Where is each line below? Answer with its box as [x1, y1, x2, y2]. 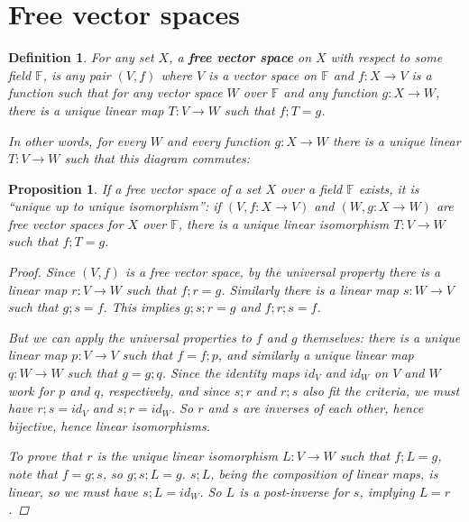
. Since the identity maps [161, 363, 300, 382]
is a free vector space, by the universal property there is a [124, 262, 441, 281]
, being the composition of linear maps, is [210, 464, 438, 482]
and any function [283, 83, 378, 102]
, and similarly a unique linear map [217, 345, 414, 364]
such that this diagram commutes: [64, 149, 251, 168]
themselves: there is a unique [301, 327, 461, 346]
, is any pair [42, 65, 111, 84]
